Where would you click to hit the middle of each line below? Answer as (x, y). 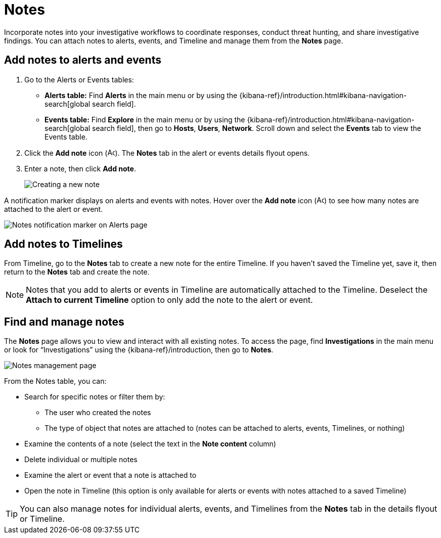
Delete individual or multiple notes (81, 460)
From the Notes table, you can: (55, 381)
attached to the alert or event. (54, 209)
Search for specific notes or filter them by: (95, 397)
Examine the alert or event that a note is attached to (111, 475)
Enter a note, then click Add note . (80, 168)
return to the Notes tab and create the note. (77, 272)
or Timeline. (42, 519)
